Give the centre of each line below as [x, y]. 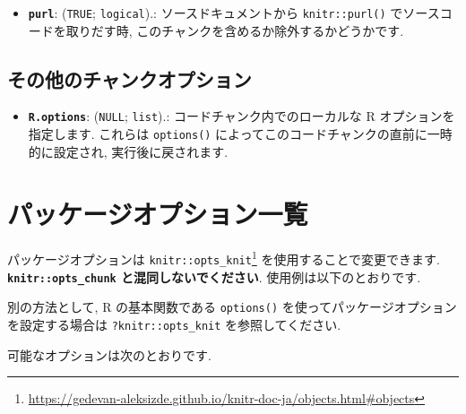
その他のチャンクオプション [129, 78]
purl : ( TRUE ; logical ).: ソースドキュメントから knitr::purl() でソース [234, 13]
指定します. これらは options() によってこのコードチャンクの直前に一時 [240, 134]
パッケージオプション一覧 [158, 213]
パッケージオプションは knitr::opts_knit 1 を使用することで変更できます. [224, 258]
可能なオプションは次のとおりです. [109, 354]
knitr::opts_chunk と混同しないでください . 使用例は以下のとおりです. [214, 276]
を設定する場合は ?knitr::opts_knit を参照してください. [174, 325]
